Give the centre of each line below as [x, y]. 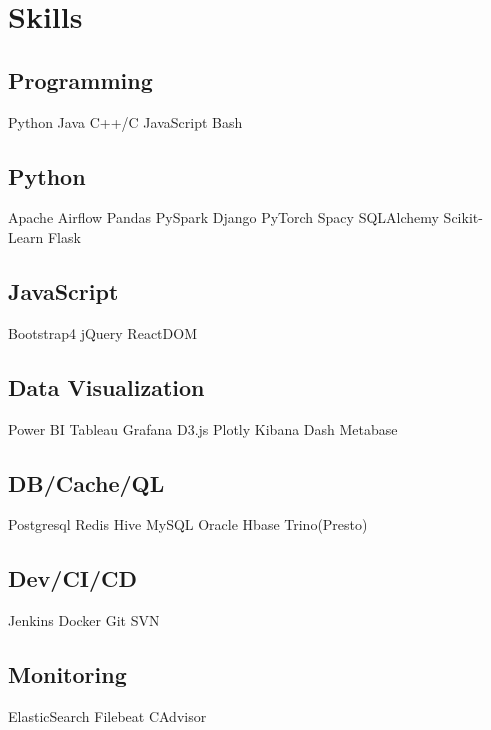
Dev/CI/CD [73, 578]
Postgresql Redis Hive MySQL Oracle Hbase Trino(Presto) [188, 524]
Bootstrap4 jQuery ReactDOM [102, 332]
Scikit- [463, 217]
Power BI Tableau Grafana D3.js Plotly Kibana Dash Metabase [203, 428]
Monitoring [67, 674]
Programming [80, 79]
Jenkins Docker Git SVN [84, 620]
